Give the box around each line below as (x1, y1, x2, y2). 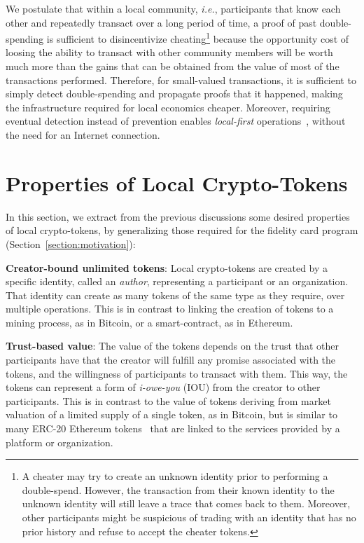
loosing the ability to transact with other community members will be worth (6, 45, 333, 60)
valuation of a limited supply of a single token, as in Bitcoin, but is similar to (6, 407, 337, 422)
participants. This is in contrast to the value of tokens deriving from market (6, 393, 331, 408)
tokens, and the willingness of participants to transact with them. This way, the (6, 366, 348, 380)
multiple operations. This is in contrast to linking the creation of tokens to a (6, 301, 334, 316)
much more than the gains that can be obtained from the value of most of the (6, 59, 339, 74)
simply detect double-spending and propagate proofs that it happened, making (6, 86, 343, 101)
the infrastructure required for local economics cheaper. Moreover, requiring (6, 99, 330, 114)
